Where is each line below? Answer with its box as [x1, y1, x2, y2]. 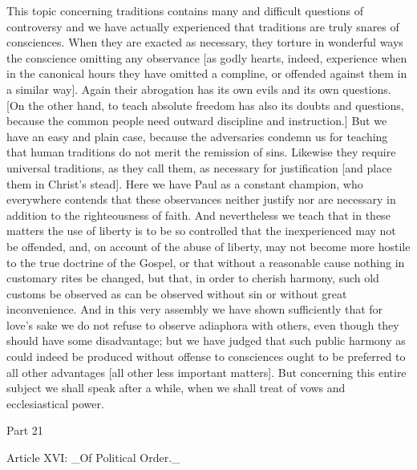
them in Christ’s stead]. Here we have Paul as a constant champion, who [6, 175, 363, 192]
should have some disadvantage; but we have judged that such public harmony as [6, 332, 406, 349]
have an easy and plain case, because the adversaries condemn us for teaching [6, 128, 388, 144]
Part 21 [6, 422, 43, 439]
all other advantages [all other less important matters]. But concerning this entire [6, 363, 407, 380]
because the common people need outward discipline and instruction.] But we [6, 112, 387, 129]
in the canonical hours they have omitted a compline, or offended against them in [6, 65, 407, 82]
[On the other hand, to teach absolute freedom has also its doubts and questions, [6, 96, 404, 113]
